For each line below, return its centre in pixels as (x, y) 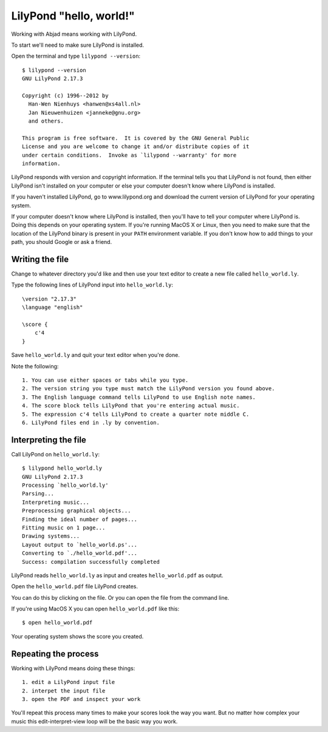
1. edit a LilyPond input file (69, 682)
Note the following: (35, 366)
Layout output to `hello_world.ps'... (80, 544)
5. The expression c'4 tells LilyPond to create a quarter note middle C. (136, 414)
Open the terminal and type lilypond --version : (76, 56)
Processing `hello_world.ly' (65, 485)
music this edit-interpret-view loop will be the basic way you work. (94, 721)
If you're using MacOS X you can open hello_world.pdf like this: (95, 609)
